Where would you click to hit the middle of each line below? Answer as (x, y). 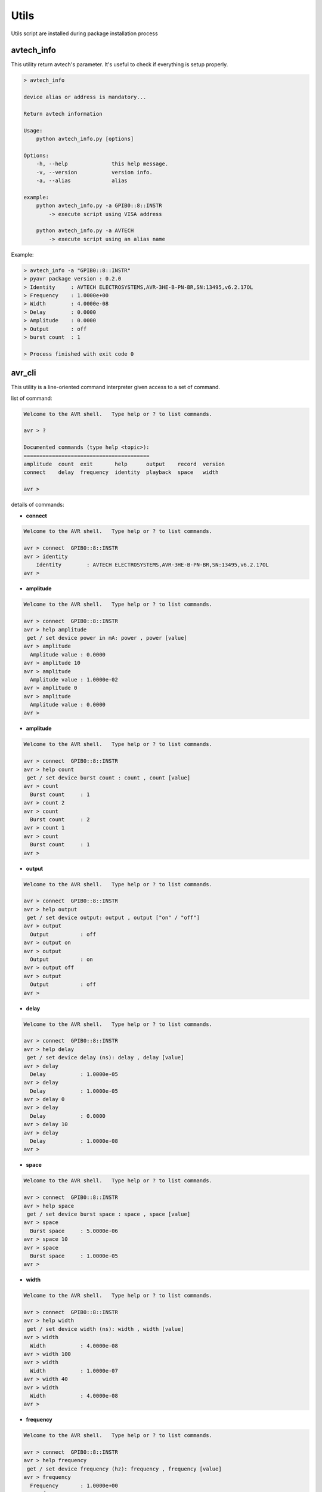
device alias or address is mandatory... (85, 97)
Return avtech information (63, 114)
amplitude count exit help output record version (124, 464)
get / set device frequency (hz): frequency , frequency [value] (124, 1469)
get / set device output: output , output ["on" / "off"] (113, 918)
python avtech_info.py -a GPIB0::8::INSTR (99, 206)
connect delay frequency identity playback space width (121, 472)
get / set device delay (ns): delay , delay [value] (106, 1058)
